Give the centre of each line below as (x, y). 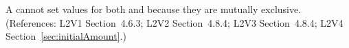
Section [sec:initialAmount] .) (66, 36)
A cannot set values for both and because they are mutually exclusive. (154, 9)
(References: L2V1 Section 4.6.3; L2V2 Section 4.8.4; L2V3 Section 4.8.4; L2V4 (174, 22)
